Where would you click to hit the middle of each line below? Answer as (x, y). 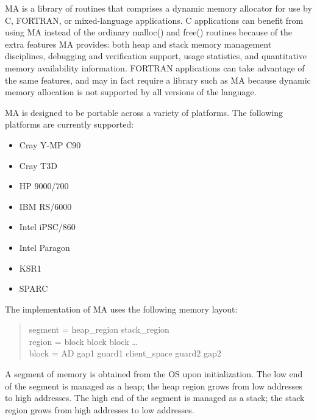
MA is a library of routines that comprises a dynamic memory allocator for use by (158, 8)
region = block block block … (83, 341)
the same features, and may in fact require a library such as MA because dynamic (158, 80)
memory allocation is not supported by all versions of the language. (131, 92)
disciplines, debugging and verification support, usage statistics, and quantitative (156, 56)
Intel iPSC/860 (47, 227)
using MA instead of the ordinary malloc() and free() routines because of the (149, 32)
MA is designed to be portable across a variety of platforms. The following (144, 112)
